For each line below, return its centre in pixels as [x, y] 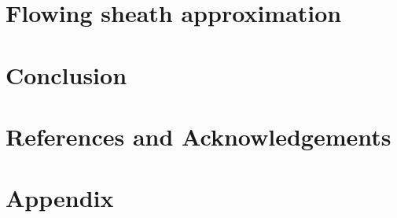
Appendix [60, 198]
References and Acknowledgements [198, 136]
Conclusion [66, 74]
